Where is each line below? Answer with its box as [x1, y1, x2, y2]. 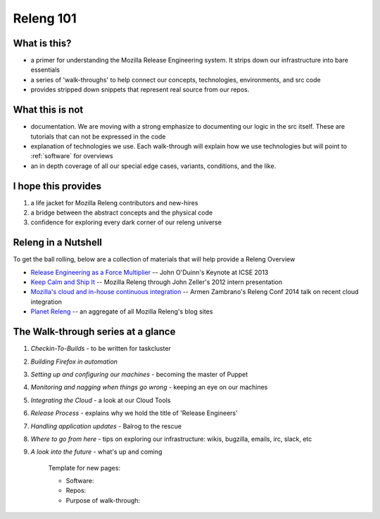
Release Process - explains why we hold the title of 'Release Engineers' [30, 409, 239, 418]
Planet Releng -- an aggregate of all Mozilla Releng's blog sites [30, 307, 213, 316]
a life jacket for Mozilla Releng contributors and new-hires [30, 198, 198, 207]
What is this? [13, 37, 72, 49]
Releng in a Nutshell [13, 236, 102, 249]
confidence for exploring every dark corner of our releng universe [30, 218, 222, 226]
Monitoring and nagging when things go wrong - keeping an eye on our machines [30, 383, 268, 392]
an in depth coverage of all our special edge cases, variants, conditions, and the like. [30, 162, 277, 170]
